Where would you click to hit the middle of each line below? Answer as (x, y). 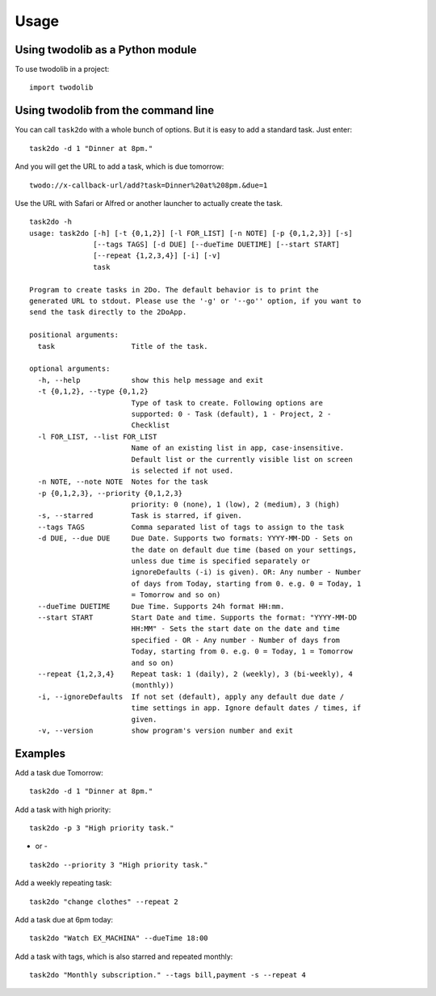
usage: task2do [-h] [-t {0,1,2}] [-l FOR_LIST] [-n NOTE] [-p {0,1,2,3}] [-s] (191, 233)
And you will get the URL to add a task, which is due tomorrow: (119, 166)
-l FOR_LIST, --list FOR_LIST (97, 437)
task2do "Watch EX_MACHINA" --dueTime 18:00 (119, 938)
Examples (40, 753)
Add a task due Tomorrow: (59, 772)
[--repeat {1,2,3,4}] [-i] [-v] (157, 256)
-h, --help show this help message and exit (151, 380)
